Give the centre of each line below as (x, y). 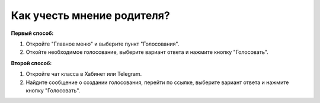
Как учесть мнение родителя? (90, 15)
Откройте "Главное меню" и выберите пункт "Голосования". (103, 44)
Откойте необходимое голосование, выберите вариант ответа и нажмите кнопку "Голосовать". (147, 52)
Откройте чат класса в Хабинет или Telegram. (84, 74)
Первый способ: (32, 33)
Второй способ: (31, 63)
